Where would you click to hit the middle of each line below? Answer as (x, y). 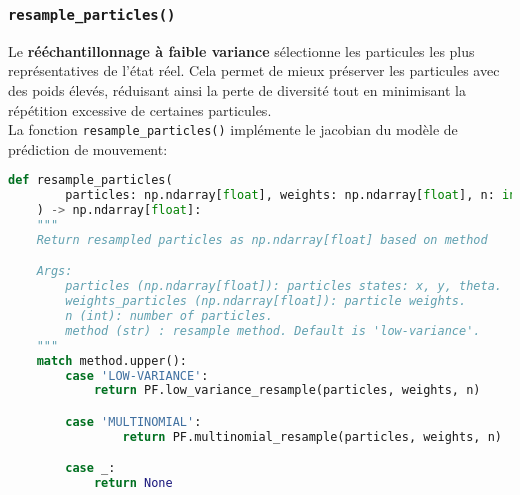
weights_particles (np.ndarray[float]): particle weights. (266, 301)
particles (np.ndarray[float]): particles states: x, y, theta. (283, 286)
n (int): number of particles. (169, 316)
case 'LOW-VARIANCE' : (137, 375)
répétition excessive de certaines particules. (140, 109)
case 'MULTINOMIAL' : (133, 421)
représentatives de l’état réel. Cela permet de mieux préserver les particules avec (254, 70)
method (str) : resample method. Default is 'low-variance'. (273, 330)
